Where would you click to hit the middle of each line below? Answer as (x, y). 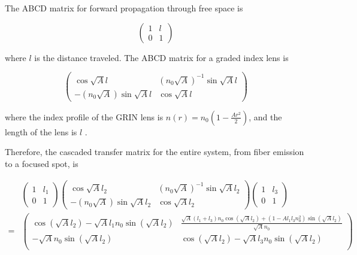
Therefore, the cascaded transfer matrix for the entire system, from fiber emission (155, 152)
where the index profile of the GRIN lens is (84, 116)
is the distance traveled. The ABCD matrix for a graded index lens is (161, 57)
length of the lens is (41, 131)
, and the (265, 116)
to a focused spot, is (42, 163)
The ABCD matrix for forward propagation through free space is (124, 8)
